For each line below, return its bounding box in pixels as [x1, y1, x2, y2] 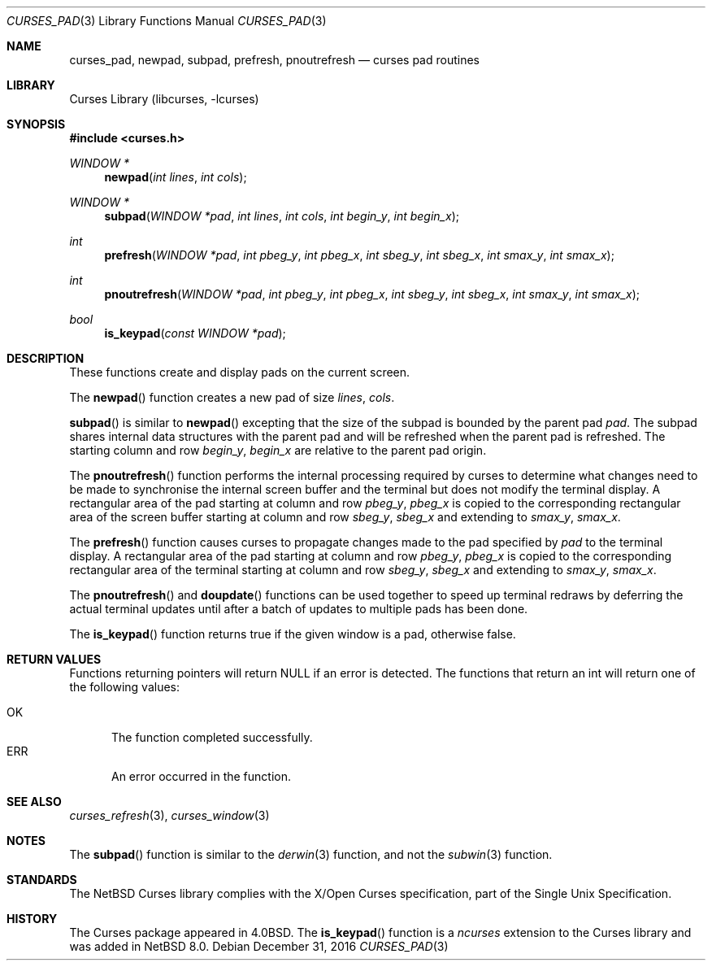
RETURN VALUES [7, 652, 102, 666]
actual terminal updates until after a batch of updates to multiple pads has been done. [69, 602, 528, 616]
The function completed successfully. [111, 730, 313, 744]
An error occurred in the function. [111, 769, 291, 783]
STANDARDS [7, 873, 77, 886]
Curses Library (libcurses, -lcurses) [69, 92, 259, 106]
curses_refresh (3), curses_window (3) [69, 808, 270, 822]
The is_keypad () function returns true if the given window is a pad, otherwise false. [69, 627, 516, 641]
